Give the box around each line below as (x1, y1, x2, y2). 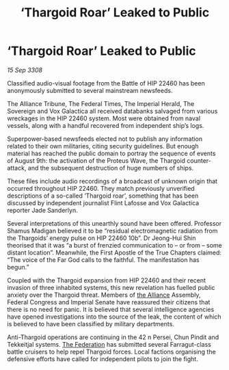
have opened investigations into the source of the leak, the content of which (7, 313, 221, 321)
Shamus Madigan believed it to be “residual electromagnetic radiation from (7, 226, 218, 235)
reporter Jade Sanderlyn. (7, 206, 78, 214)
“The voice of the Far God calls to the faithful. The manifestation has (7, 255, 200, 264)
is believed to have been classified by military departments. (7, 319, 174, 328)
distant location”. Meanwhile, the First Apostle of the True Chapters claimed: (7, 248, 222, 256)
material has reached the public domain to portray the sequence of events (7, 149, 216, 157)
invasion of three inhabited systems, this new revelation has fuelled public (7, 283, 215, 291)
